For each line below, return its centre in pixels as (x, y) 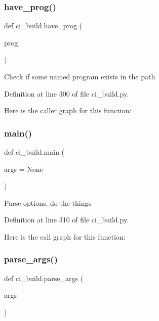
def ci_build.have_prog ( (43, 26)
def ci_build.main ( (34, 152)
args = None (24, 169)
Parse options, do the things (48, 202)
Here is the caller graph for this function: (68, 110)
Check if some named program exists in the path (80, 76)
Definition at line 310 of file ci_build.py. (67, 220)
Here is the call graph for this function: (65, 236)
